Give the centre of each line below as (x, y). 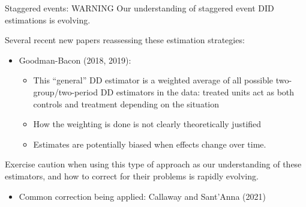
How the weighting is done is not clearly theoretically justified (147, 124)
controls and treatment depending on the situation (126, 103)
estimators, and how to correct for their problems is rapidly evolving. (132, 175)
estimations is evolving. (48, 19)
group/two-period (66, 91)
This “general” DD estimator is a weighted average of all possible (153, 80)
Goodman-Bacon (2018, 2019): (75, 60)
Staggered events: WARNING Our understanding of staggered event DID (139, 8)
